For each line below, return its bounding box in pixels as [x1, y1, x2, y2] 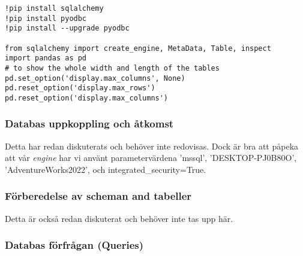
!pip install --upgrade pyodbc [5, 24, 130, 33]
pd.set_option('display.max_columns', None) [5, 74, 185, 83]
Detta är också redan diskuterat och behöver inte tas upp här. [5, 212, 233, 224]
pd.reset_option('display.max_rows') [5, 84, 155, 93]
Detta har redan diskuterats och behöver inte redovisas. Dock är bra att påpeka [5, 139, 299, 152]
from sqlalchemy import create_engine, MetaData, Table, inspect [5, 44, 271, 53]
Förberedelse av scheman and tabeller [5, 188, 192, 203]
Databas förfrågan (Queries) [5, 237, 143, 252]
